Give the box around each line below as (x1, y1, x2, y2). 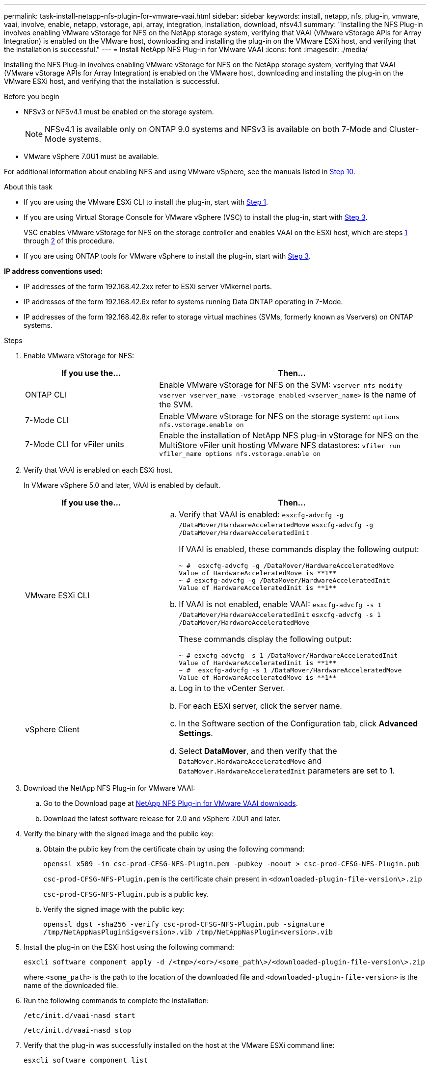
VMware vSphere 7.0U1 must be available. (24, 152, 159, 160)
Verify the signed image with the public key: (43, 905, 185, 913)
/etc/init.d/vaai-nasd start (24, 1012, 135, 1019)
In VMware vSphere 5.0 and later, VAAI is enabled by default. (24, 481, 220, 489)
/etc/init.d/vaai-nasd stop (24, 1026, 132, 1034)
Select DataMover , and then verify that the (179, 746, 337, 756)
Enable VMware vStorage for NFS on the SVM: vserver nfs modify (159, 380, 403, 390)
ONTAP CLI (25, 390, 67, 400)
